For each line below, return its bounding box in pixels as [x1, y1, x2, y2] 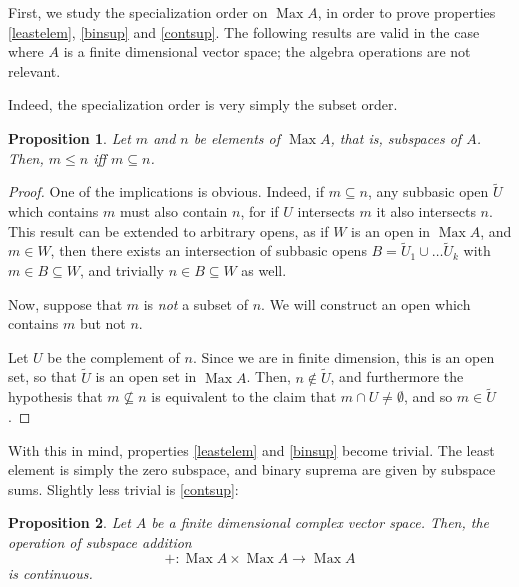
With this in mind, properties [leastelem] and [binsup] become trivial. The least [8, 439, 495, 460]
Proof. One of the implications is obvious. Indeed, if [8, 181, 324, 202]
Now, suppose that [8, 293, 123, 314]
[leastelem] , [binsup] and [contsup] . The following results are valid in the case [8, 21, 480, 42]
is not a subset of [143, 293, 249, 314]
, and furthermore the [330, 366, 464, 387]
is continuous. [8, 562, 93, 583]
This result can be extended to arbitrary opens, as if [8, 220, 329, 241]
